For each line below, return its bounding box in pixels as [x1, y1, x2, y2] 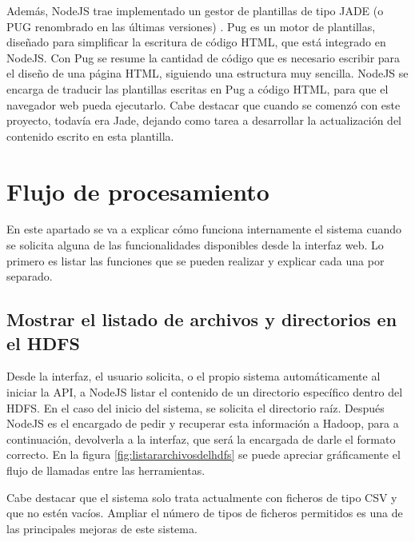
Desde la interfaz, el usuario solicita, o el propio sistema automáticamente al [6, 368, 381, 385]
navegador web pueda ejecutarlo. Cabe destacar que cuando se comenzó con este [6, 96, 401, 113]
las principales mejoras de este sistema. [6, 520, 198, 536]
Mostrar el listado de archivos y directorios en [6, 307, 397, 332]
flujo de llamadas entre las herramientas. [6, 462, 206, 478]
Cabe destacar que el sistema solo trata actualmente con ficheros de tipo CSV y [6, 488, 397, 505]
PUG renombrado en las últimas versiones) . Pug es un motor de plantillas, [6, 18, 376, 34]
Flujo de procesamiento [6, 174, 269, 207]
